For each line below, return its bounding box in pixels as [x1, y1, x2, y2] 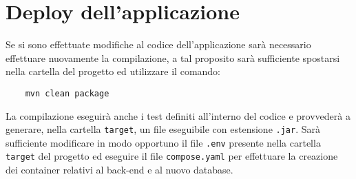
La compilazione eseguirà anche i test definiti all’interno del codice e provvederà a [6, 108, 350, 123]
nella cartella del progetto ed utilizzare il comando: [6, 64, 221, 78]
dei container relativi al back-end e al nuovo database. [6, 162, 233, 177]
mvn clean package [25, 88, 109, 98]
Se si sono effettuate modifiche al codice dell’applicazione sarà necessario [6, 37, 311, 52]
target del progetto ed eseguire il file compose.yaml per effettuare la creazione [6, 149, 338, 163]
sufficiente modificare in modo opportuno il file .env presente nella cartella [6, 135, 321, 149]
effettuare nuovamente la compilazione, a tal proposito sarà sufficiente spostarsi [6, 50, 340, 65]
